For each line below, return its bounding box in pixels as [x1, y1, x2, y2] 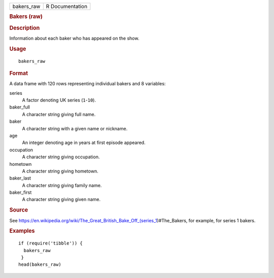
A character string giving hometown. [22, 168, 98, 174]
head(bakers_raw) [18, 262, 61, 267]
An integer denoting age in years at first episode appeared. [22, 140, 146, 146]
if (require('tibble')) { [18, 240, 83, 246]
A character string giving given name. [22, 196, 101, 202]
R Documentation [46, 3, 88, 10]
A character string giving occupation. [22, 154, 100, 160]
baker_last [9, 175, 31, 181]
